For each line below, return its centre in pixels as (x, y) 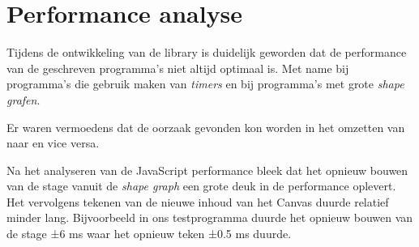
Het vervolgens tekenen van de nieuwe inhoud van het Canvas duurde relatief (198, 201)
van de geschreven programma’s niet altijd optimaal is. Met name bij (178, 68)
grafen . (24, 99)
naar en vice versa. (53, 143)
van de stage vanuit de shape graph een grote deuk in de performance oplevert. (201, 186)
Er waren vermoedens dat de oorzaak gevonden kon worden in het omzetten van (206, 127)
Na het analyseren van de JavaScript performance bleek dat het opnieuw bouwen (207, 170)
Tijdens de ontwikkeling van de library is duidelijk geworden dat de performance (207, 52)
